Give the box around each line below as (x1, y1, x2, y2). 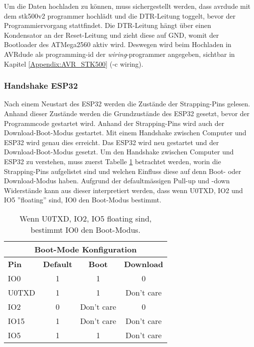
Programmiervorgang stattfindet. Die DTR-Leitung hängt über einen (4, 20, 211, 30)
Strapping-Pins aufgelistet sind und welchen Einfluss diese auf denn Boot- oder (4, 166, 241, 176)
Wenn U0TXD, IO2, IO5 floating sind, (19, 212, 152, 224)
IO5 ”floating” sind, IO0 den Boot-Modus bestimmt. (4, 195, 161, 205)
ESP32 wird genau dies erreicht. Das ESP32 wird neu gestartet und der (4, 137, 219, 147)
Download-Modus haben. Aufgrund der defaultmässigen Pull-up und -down (4, 175, 230, 186)
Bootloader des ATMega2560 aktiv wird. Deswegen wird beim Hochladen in (4, 39, 231, 50)
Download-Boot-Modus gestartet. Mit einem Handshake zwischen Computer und (4, 127, 247, 138)
